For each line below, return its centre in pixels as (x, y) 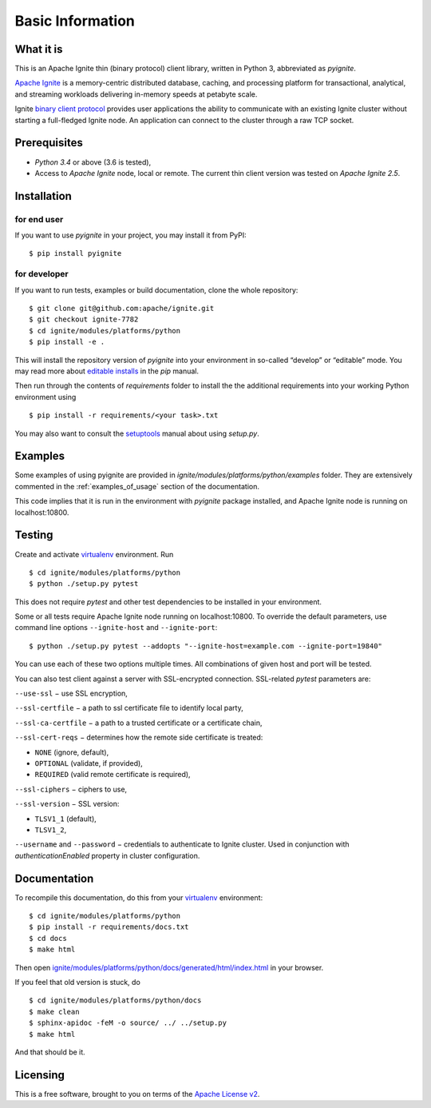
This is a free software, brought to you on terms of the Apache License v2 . (137, 1094)
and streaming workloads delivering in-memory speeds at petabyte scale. (136, 94)
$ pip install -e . (67, 342)
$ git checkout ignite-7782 (84, 319)
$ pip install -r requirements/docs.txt (109, 927)
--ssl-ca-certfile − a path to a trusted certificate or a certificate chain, (138, 723)
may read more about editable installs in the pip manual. (107, 371)
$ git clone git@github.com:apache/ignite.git (122, 308)
